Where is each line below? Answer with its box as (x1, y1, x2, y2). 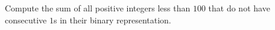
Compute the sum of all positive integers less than (5, 2, 191, 14)
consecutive (5, 13, 47, 26)
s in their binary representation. (53, 13, 171, 26)
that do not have (208, 2, 270, 14)
